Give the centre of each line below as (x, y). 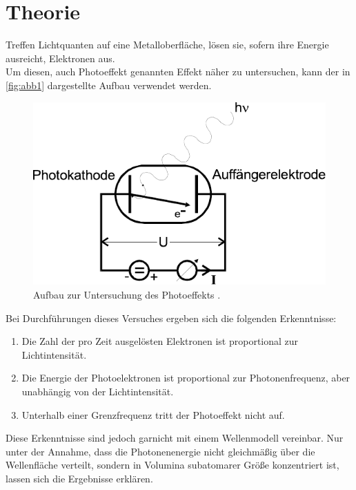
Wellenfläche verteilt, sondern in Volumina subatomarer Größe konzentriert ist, (172, 465)
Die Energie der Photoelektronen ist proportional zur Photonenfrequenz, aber (186, 378)
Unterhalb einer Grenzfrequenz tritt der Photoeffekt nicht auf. (153, 414)
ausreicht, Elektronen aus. (60, 58)
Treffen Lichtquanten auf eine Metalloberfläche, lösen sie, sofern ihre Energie (167, 45)
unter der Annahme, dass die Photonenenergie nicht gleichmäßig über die (160, 451)
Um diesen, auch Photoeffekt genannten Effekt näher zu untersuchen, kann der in (178, 72)
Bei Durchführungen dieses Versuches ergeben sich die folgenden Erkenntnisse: (171, 318)
